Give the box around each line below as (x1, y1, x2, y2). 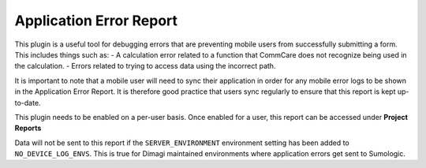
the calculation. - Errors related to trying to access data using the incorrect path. (14, 62, 276, 71)
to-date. (14, 98, 41, 107)
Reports (14, 123, 42, 133)
